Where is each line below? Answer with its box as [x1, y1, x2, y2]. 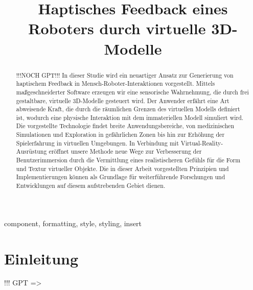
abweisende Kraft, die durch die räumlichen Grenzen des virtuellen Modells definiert [16, 105, 240, 113]
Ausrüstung [16, 147, 47, 156]
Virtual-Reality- [180, 138, 223, 147]
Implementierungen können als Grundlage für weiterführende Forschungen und [16, 173, 225, 181]
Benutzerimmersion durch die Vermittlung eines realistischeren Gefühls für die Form [16, 156, 241, 164]
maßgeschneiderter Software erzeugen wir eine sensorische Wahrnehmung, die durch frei [16, 87, 249, 96]
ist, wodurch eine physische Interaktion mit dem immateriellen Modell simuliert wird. [16, 113, 244, 122]
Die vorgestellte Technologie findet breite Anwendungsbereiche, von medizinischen [16, 122, 234, 130]
